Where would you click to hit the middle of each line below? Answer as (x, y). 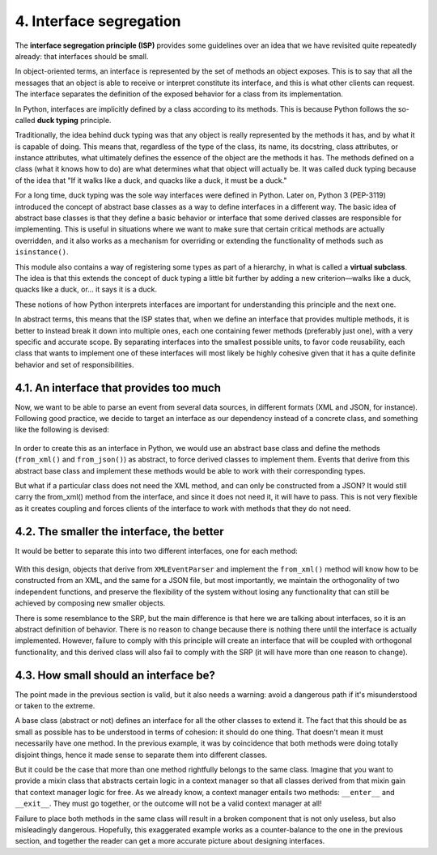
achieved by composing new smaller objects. (90, 603)
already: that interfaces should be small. (82, 56)
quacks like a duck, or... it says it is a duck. (86, 289)
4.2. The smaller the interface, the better (119, 532)
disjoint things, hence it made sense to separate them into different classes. (141, 755)
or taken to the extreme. (55, 706)
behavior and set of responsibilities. (74, 364)
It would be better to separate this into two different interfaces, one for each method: (157, 551)
